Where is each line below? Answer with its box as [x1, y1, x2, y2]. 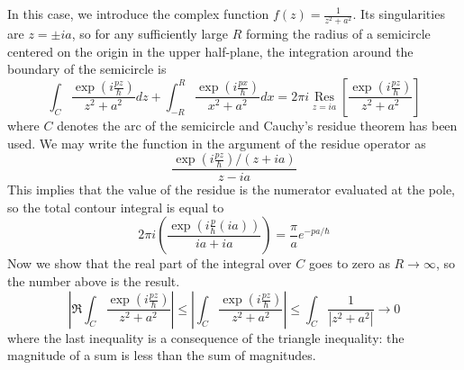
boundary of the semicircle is [7, 59, 167, 78]
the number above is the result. [7, 271, 180, 290]
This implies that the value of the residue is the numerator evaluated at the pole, [7, 180, 456, 199]
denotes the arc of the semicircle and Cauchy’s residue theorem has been [57, 115, 458, 134]
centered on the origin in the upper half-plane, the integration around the [7, 41, 414, 60]
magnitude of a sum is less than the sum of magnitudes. [7, 346, 316, 365]
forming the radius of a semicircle [245, 24, 431, 43]
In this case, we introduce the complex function [7, 5, 269, 23]
